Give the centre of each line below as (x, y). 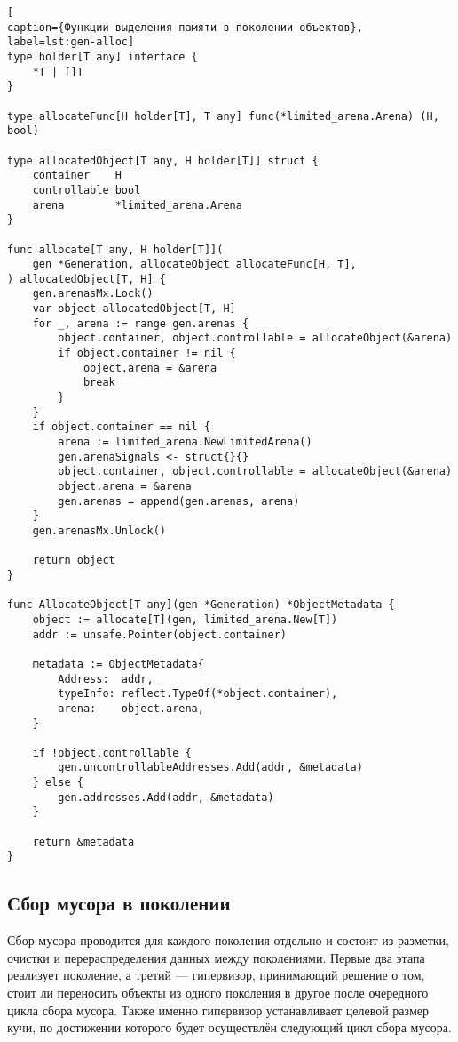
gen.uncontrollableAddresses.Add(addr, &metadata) (210, 768)
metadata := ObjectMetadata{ (118, 664)
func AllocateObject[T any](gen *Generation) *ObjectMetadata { (201, 605)
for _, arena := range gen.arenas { (141, 323)
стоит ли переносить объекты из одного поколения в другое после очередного (218, 993)
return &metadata (83, 842)
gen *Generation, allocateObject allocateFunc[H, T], (194, 265)
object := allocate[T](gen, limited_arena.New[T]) (185, 619)
